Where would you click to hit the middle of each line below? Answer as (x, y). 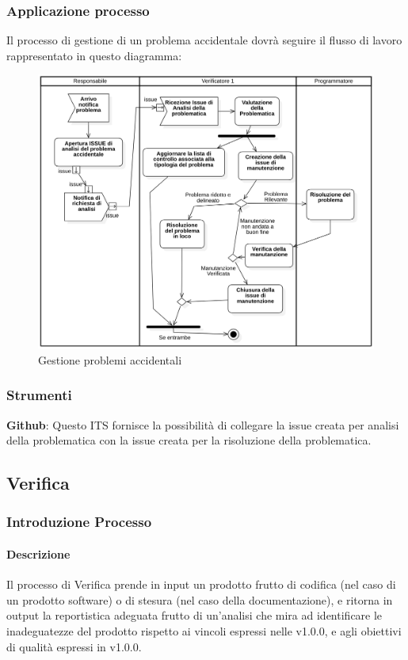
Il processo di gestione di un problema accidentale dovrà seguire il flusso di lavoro (204, 40)
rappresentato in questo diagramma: (94, 55)
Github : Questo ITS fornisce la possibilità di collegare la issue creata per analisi (203, 424)
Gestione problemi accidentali (110, 359)
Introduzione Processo (79, 522)
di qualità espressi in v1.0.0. (74, 646)
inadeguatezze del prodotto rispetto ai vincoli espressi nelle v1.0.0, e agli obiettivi (204, 630)
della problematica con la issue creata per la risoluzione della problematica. (189, 440)
